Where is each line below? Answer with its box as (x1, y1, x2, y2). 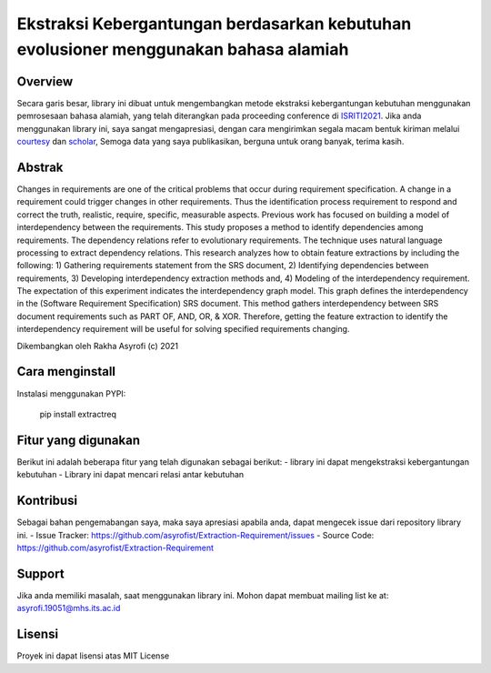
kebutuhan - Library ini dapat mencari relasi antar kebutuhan (16, 469, 245, 480)
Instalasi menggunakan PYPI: (16, 387, 126, 399)
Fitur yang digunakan (16, 432, 141, 447)
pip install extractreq (39, 408, 117, 419)
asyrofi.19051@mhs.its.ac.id (16, 603, 121, 614)
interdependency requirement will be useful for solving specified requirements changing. (16, 324, 350, 335)
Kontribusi (16, 493, 78, 508)
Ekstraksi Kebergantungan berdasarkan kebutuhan (16, 14, 412, 34)
